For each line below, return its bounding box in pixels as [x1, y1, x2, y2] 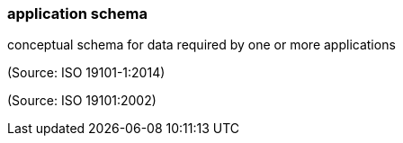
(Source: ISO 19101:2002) [7, 93, 157, 109]
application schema [7, 4, 148, 22]
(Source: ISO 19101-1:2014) [7, 65, 166, 81]
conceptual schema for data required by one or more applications [7, 37, 396, 53]
